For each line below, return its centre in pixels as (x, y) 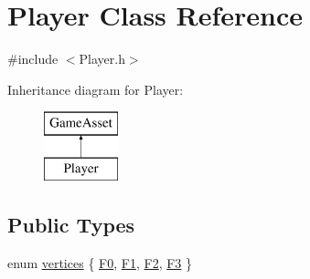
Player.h (102, 59)
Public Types (71, 224)
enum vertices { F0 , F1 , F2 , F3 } (100, 262)
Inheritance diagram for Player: (96, 89)
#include (33, 59)
